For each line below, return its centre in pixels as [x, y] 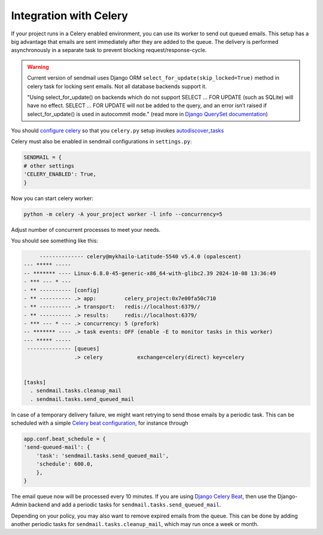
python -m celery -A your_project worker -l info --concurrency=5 [123, 214]
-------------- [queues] [63, 349]
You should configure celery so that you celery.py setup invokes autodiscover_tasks [118, 131]
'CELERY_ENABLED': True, [60, 174]
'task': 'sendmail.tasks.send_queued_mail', [103, 456]
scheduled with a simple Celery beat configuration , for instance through [100, 423]
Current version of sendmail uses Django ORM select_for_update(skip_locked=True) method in [153, 78]
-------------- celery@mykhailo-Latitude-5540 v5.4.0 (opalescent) [140, 256]
